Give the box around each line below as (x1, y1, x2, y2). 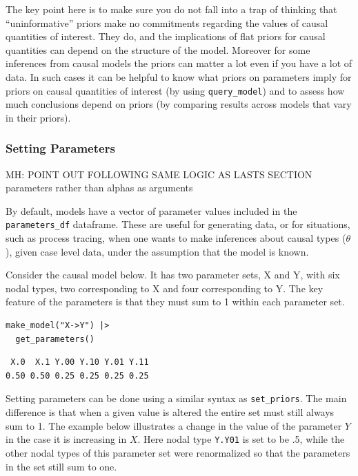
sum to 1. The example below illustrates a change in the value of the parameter (6, 418, 342, 432)
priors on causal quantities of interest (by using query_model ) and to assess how (6, 83, 345, 97)
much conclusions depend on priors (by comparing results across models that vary (6, 97, 352, 111)
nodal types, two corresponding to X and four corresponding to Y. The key (6, 280, 324, 295)
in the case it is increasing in (6, 432, 127, 446)
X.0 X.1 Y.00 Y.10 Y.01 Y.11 (10, 357, 149, 368)
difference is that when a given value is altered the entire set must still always (6, 405, 335, 419)
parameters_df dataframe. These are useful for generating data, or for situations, (6, 217, 350, 231)
